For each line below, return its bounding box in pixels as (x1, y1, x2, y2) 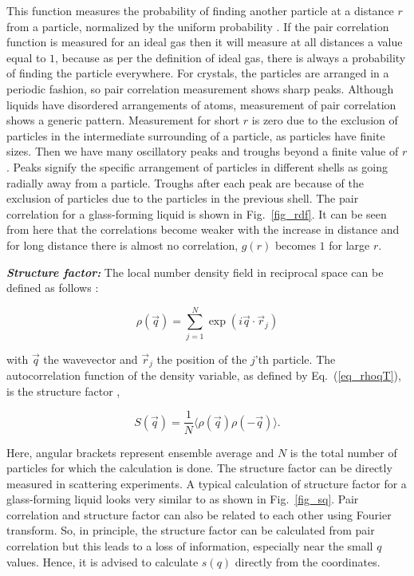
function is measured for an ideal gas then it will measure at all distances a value (6, 34, 403, 50)
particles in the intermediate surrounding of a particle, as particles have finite (6, 127, 385, 144)
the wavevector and (43, 350, 138, 367)
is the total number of (290, 444, 397, 460)
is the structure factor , (6, 382, 120, 399)
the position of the (156, 350, 247, 367)
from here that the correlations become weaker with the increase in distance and (6, 221, 400, 238)
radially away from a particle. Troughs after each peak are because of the (6, 174, 364, 191)
